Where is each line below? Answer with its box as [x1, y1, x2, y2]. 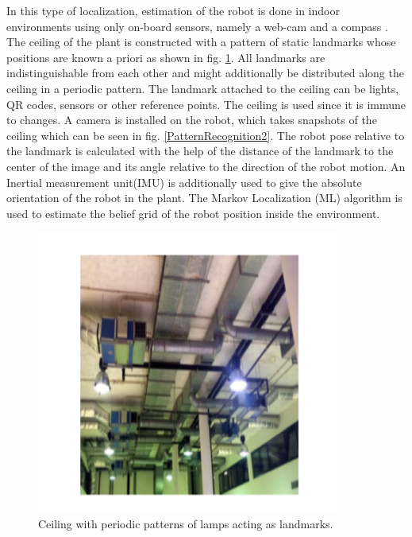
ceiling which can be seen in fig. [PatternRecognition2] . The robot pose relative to [6, 126, 405, 143]
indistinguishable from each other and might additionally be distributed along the [6, 64, 404, 81]
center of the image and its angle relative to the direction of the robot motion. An [6, 158, 406, 174]
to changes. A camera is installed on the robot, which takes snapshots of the [6, 111, 377, 128]
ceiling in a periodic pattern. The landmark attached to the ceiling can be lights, [6, 80, 399, 96]
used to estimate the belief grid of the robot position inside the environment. [6, 204, 380, 221]
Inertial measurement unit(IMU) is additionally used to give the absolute [6, 173, 362, 190]
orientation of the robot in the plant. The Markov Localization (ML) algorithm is [6, 189, 402, 206]
